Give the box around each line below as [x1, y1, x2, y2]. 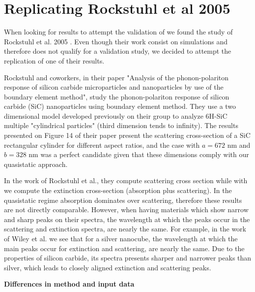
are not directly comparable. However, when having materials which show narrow [4, 204, 249, 215]
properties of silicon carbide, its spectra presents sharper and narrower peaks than [4, 253, 252, 263]
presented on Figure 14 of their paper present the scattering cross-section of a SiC [4, 130, 251, 140]
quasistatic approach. [4, 159, 68, 169]
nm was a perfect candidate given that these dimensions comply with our [28, 149, 249, 160]
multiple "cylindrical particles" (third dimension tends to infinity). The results [4, 120, 238, 130]
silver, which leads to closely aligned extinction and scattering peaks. [4, 262, 211, 272]
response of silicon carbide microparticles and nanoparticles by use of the [4, 82, 224, 92]
